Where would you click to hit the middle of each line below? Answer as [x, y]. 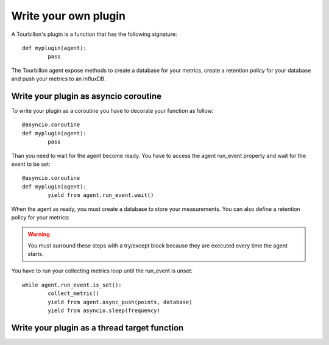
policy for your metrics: [41, 217]
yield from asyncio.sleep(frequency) [104, 311]
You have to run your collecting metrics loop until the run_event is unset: [102, 271]
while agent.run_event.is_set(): [72, 285]
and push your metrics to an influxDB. [59, 79]
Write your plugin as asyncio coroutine [86, 96]
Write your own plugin [69, 16]
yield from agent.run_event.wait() [101, 195]
